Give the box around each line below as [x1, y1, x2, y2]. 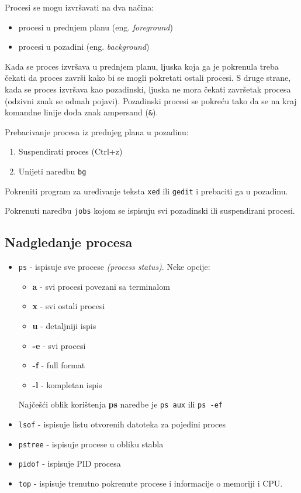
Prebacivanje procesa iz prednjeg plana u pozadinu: [5, 125, 189, 138]
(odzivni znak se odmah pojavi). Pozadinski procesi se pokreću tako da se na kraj [5, 94, 297, 107]
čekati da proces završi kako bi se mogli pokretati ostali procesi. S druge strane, [5, 71, 291, 84]
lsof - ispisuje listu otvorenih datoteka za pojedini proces [18, 418, 226, 430]
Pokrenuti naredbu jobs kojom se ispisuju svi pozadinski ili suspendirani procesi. [5, 204, 295, 217]
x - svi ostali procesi [32, 300, 105, 312]
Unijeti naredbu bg [18, 165, 87, 177]
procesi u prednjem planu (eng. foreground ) [18, 20, 173, 33]
